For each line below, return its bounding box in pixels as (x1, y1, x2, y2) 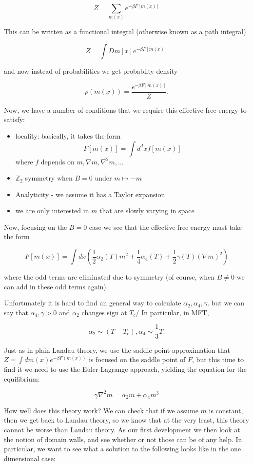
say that (4, 307, 28, 317)
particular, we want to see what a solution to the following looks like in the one (4, 444, 241, 454)
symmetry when (25, 173, 73, 183)
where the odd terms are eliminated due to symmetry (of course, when (4, 272, 215, 282)
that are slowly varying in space (99, 205, 195, 216)
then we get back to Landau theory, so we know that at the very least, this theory (4, 415, 249, 425)
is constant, (209, 405, 243, 415)
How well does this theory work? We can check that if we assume (4, 405, 198, 415)
